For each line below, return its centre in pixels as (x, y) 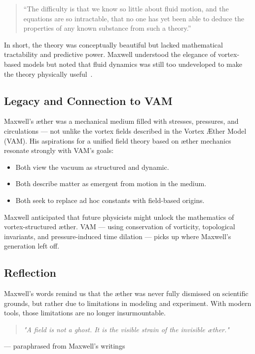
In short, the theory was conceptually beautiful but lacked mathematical (113, 44)
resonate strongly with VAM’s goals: (59, 150)
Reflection (30, 273)
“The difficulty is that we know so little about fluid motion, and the (126, 8)
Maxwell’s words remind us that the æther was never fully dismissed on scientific (126, 293)
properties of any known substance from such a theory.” (107, 28)
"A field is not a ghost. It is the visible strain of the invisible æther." (126, 329)
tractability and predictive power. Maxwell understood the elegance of (110, 54)
